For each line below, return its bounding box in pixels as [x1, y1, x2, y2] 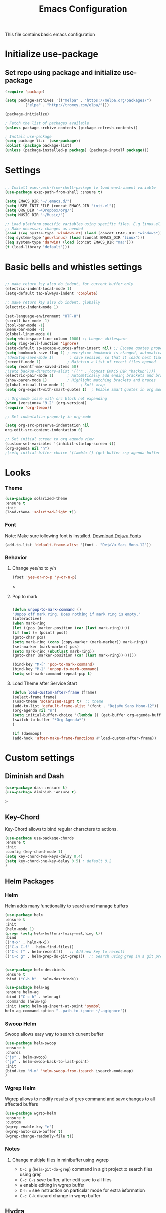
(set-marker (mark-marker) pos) [12, 644, 79, 649]
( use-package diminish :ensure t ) [5, 790, 77, 794]
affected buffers [5, 1101, 38, 1107]
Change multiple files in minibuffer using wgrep [12, 1157, 109, 1163]
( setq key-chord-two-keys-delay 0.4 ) [5, 854, 83, 859]
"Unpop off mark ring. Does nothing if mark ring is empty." [12, 612, 141, 617]
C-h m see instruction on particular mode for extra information [19, 1187, 145, 1193]
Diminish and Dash [5, 772, 64, 780]
